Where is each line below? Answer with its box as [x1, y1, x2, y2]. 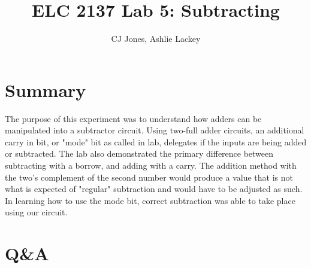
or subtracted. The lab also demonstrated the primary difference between [5, 147, 274, 160]
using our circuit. [5, 206, 68, 218]
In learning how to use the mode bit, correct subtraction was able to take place [5, 194, 295, 206]
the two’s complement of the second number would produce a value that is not [5, 170, 293, 183]
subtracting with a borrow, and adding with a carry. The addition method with [5, 159, 297, 172]
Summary [5, 77, 86, 102]
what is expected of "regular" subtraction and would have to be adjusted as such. [5, 182, 303, 195]
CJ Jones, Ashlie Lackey [111, 32, 201, 45]
